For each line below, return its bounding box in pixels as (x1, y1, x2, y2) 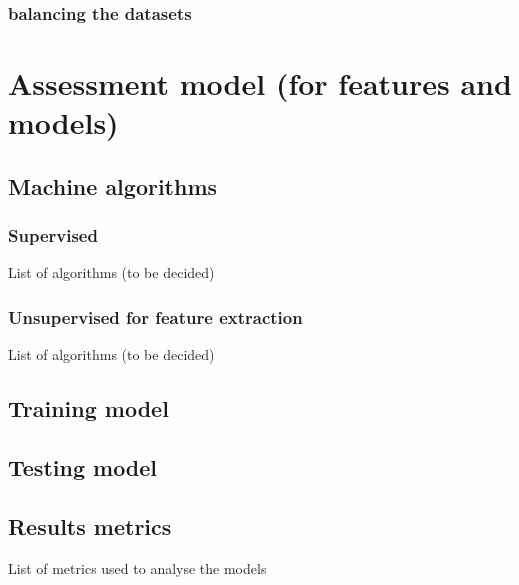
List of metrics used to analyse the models (8, 557, 267, 578)
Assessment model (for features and (8, 63, 512, 104)
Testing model (8, 451, 158, 482)
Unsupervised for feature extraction (8, 304, 303, 329)
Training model (8, 393, 169, 424)
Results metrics (8, 510, 172, 541)
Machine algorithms (8, 170, 218, 201)
